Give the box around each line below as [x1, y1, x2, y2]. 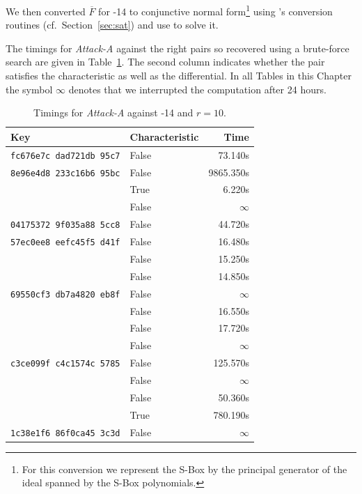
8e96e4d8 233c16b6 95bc [10, 168, 120, 178]
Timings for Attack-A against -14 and [33, 105, 194, 120]
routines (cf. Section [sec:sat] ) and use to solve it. [6, 17, 219, 32]
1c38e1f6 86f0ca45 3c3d [10, 428, 120, 438]
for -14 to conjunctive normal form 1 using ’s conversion [98, 2, 333, 18]
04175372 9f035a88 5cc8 [10, 220, 120, 231]
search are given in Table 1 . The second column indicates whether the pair [6, 54, 325, 69]
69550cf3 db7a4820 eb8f [10, 289, 120, 300]
